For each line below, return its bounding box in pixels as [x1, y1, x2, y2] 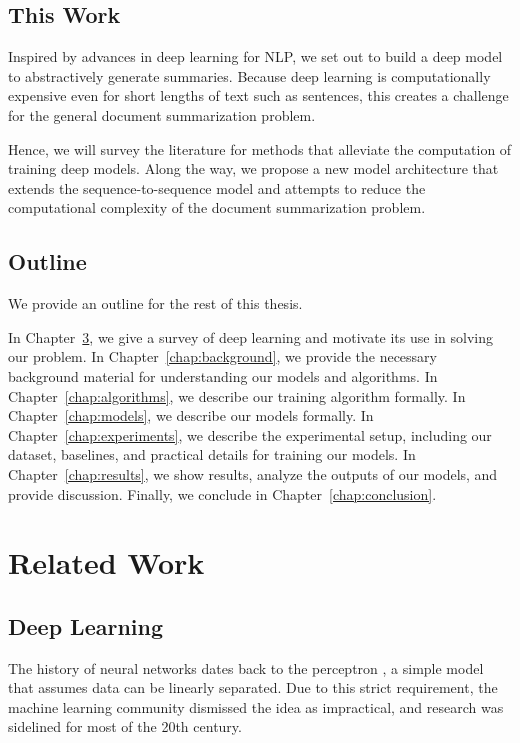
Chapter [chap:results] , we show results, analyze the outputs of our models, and [8, 463, 498, 484]
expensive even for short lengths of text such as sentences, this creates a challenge [8, 85, 509, 106]
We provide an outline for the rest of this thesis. [8, 293, 303, 314]
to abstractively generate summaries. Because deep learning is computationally [8, 65, 491, 86]
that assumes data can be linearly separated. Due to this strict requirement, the [8, 677, 498, 698]
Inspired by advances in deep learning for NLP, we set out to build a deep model [8, 46, 503, 67]
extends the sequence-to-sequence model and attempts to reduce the [8, 177, 426, 198]
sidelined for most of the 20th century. [8, 716, 242, 737]
